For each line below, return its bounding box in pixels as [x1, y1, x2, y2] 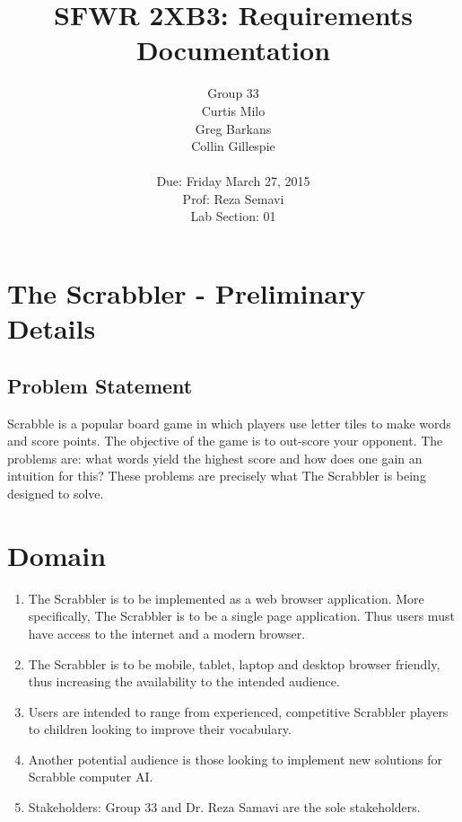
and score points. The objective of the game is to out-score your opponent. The [7, 431, 443, 450]
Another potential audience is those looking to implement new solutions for [28, 749, 443, 768]
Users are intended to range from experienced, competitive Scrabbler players [28, 702, 449, 720]
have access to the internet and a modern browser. [28, 623, 306, 642]
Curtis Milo [201, 101, 266, 119]
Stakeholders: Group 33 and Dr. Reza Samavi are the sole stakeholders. [28, 798, 421, 817]
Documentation [135, 31, 331, 68]
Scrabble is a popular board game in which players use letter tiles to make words [7, 413, 451, 432]
